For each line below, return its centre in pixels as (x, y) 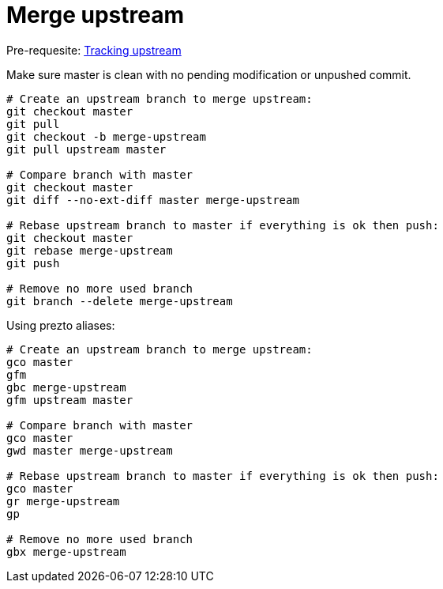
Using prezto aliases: (61, 325)
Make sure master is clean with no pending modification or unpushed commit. (209, 74)
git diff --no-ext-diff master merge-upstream (153, 200)
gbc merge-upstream (66, 387)
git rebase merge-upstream (90, 250)
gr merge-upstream (63, 501)
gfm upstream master (70, 400)
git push (33, 263)
